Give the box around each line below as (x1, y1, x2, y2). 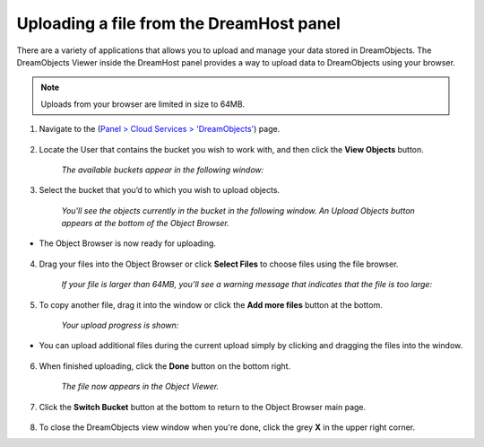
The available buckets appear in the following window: (61, 164, 264, 175)
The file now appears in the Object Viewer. (61, 381, 220, 392)
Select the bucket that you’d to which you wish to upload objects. (39, 185, 281, 196)
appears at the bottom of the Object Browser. (61, 218, 230, 229)
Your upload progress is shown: (61, 320, 179, 331)
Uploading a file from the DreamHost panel (16, 13, 341, 33)
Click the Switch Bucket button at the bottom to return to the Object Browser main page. (39, 401, 367, 412)
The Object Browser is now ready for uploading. (39, 238, 217, 249)
